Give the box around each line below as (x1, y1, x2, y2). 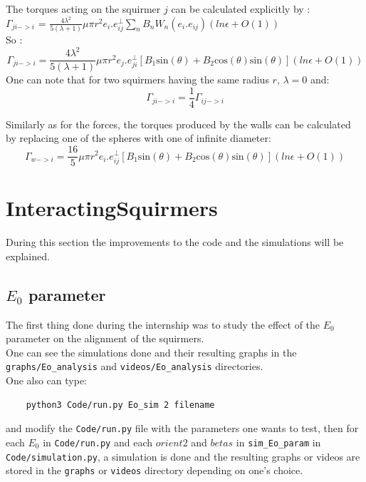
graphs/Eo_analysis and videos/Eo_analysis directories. (6, 359, 263, 374)
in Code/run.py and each (43, 434, 152, 449)
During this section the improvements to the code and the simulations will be (6, 235, 344, 250)
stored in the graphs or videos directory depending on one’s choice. (6, 463, 303, 478)
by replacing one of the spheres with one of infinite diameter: (6, 130, 271, 145)
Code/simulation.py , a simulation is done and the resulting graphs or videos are (6, 448, 360, 463)
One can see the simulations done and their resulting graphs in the (6, 344, 297, 359)
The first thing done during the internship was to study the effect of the (6, 317, 320, 332)
